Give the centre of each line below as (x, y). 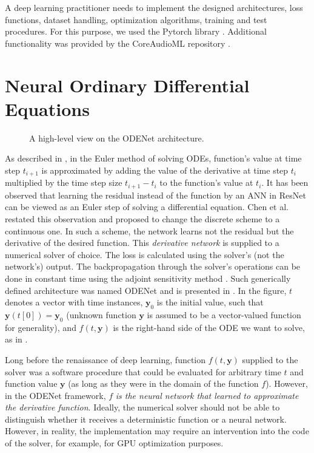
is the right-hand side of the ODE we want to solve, (209, 327)
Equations (47, 108)
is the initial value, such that (210, 302)
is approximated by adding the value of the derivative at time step (165, 170)
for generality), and (41, 327)
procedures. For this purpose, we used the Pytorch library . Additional (136, 31)
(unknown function (101, 314)
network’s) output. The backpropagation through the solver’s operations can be (153, 266)
